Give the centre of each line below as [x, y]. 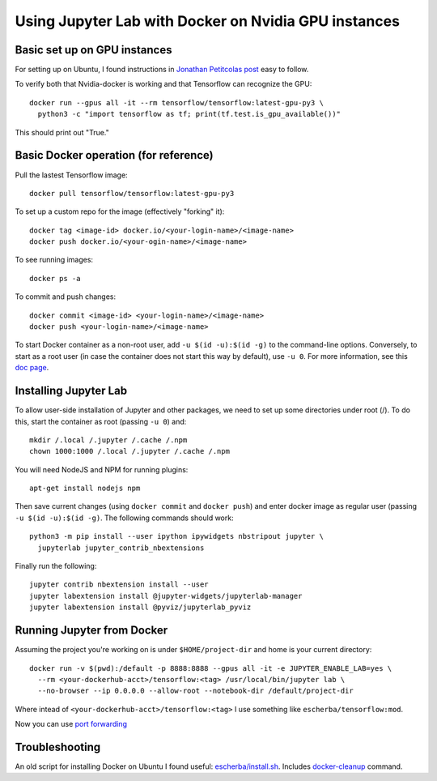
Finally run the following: [56, 566]
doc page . [32, 368]
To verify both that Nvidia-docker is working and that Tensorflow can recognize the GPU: [163, 84]
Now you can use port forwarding [71, 724]
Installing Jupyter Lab [71, 391]
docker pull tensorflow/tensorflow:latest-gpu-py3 [132, 193]
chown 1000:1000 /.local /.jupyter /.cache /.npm [130, 451]
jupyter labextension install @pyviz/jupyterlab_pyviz [140, 607]
